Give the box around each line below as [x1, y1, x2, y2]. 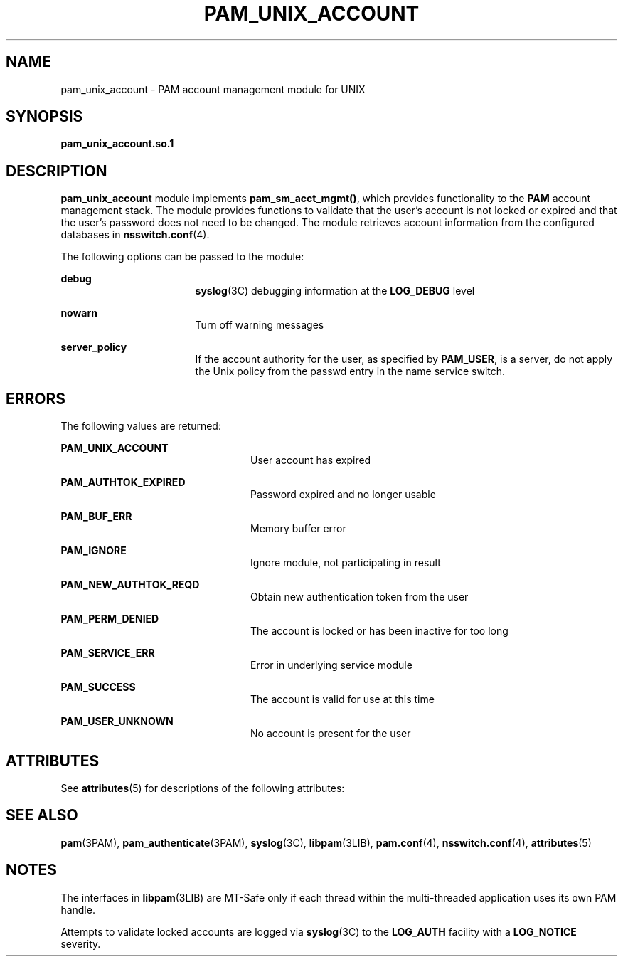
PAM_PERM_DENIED [60, 613, 159, 625]
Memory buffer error [250, 522, 346, 535]
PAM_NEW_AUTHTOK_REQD [60, 578, 200, 591]
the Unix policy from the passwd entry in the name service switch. [195, 365, 506, 378]
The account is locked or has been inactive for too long [250, 625, 508, 638]
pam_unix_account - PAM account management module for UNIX [60, 83, 366, 95]
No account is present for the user [250, 727, 411, 740]
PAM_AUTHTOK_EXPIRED [60, 476, 186, 489]
